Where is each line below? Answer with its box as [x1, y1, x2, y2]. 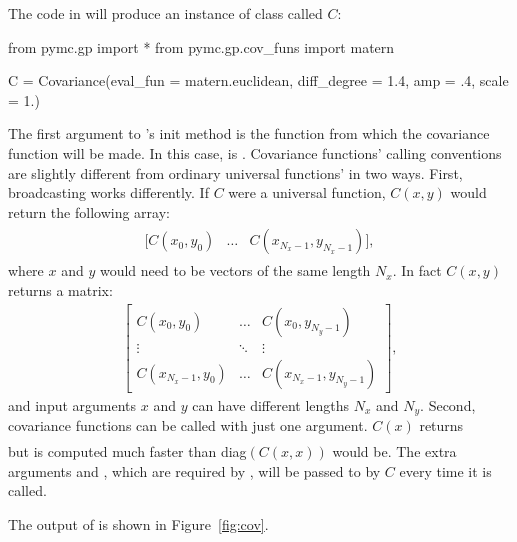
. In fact [392, 260, 442, 281]
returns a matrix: [8, 280, 113, 300]
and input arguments [8, 394, 137, 415]
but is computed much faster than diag [8, 441, 247, 462]
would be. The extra [332, 441, 457, 462]
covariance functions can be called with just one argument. [8, 415, 368, 436]
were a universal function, [228, 182, 386, 203]
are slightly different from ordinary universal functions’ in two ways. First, [8, 162, 463, 183]
